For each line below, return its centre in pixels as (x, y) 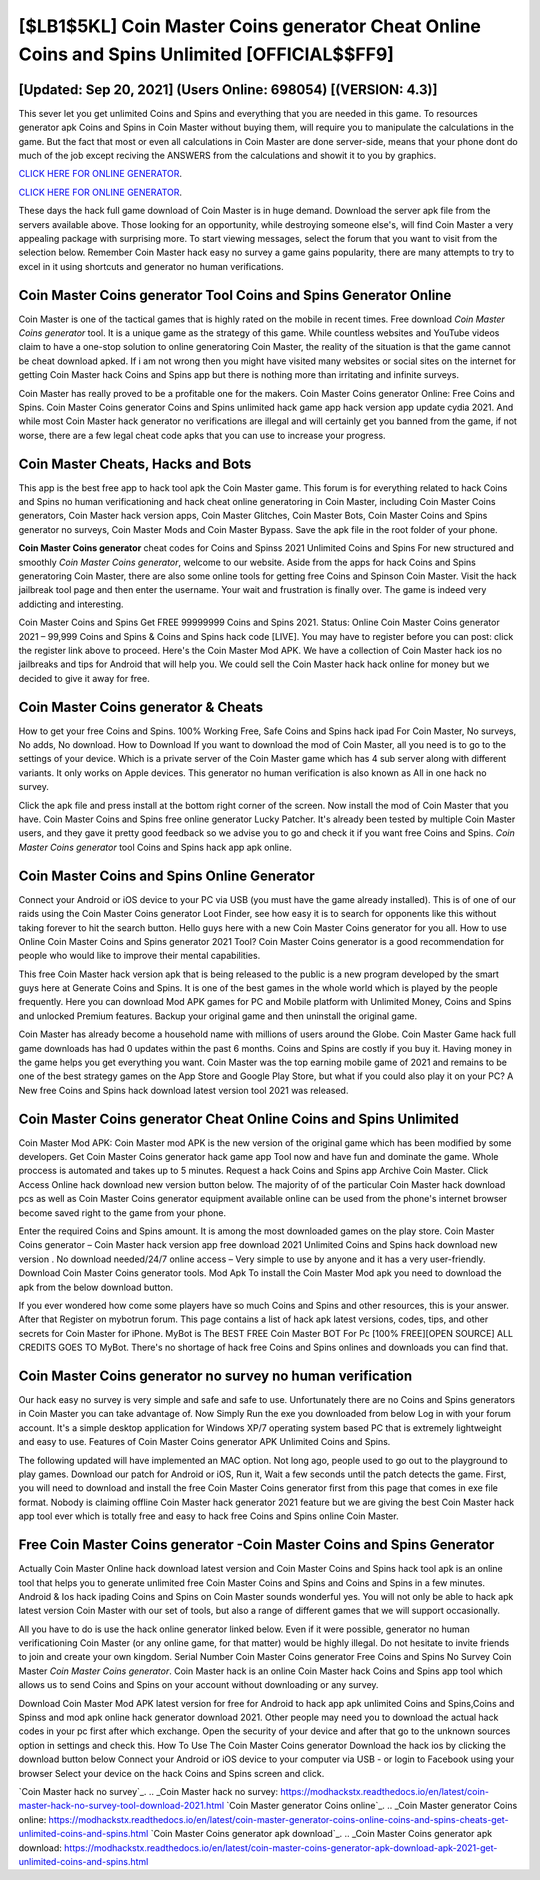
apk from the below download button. (96, 1287)
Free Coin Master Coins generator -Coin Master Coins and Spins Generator (256, 1545)
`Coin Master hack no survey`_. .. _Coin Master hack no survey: (148, 1791)
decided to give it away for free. (84, 678)
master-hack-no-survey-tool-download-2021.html (121, 1806)
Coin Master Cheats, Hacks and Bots (135, 463)
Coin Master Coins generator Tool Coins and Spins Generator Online (235, 295)
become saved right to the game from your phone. (122, 1212)
